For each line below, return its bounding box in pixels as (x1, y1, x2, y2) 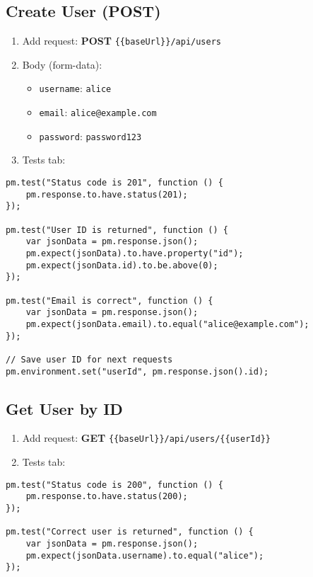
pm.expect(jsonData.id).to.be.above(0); (25, 260, 218, 270)
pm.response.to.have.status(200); (25, 491, 188, 502)
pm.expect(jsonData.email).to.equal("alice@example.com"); (25, 319, 309, 329)
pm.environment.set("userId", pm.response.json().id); (6, 366, 269, 377)
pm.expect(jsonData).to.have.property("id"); (25, 248, 244, 258)
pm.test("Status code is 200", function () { (6, 479, 223, 490)
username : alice (39, 81, 112, 96)
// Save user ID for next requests (6, 354, 173, 365)
